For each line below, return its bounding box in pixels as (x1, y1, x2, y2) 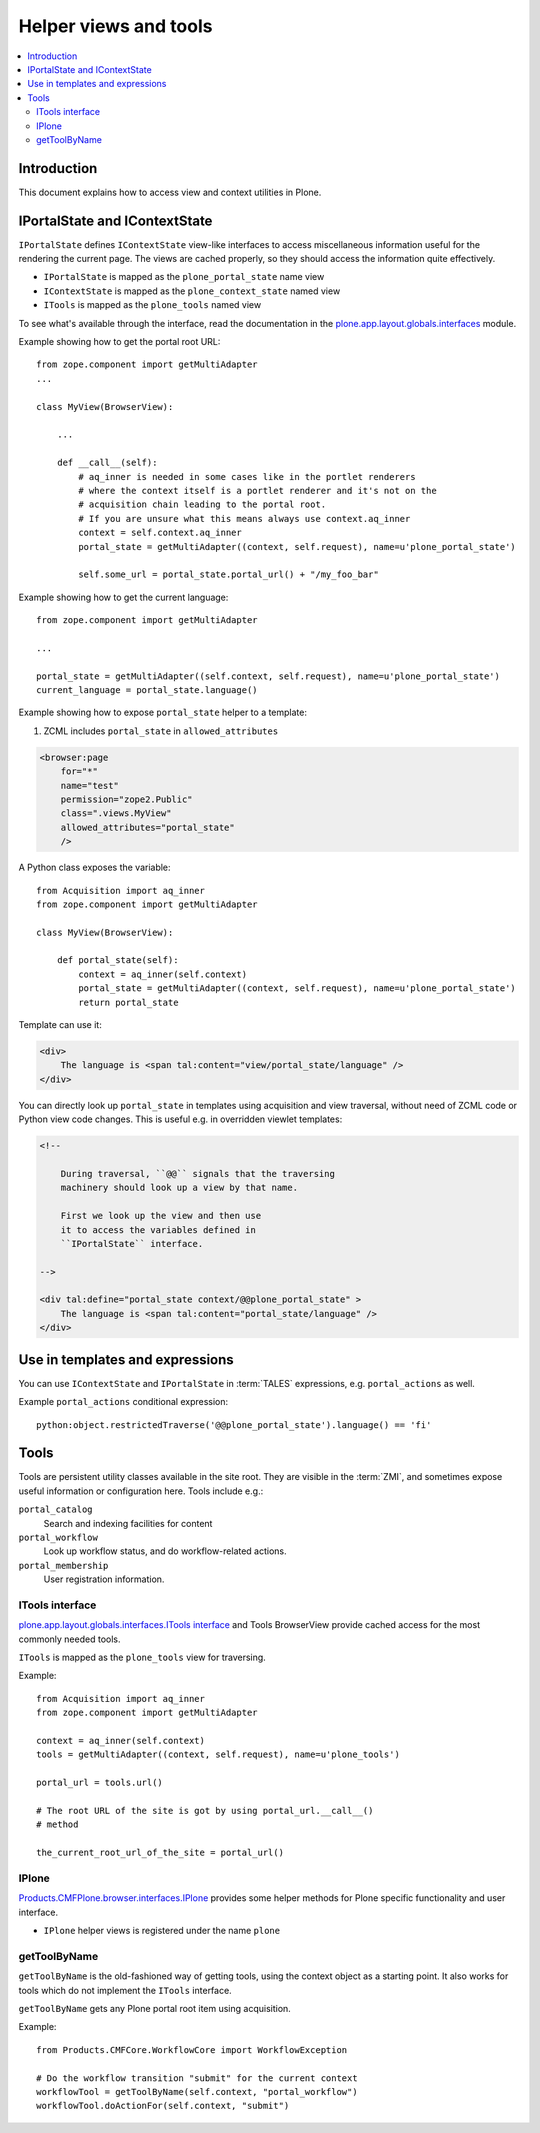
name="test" (60, 780, 120, 791)
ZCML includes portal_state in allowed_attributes (43, 725, 279, 737)
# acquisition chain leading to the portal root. (78, 499, 327, 510)
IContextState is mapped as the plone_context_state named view (43, 285, 341, 297)
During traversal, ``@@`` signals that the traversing (60, 1168, 335, 1179)
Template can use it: (18, 1019, 102, 1031)
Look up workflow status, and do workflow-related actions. (43, 1545, 287, 1557)
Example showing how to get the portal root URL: (18, 336, 221, 348)
